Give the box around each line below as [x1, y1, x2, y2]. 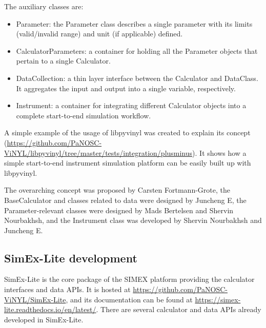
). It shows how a [192, 147, 247, 158]
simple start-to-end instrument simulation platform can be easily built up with [4, 157, 251, 168]
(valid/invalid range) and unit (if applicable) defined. [16, 28, 183, 39]
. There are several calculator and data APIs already [96, 304, 261, 315]
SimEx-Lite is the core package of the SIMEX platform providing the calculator [4, 274, 255, 284]
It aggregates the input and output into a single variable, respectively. [16, 83, 236, 93]
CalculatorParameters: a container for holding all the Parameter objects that [16, 45, 258, 56]
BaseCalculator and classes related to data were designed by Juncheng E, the [4, 194, 247, 205]
